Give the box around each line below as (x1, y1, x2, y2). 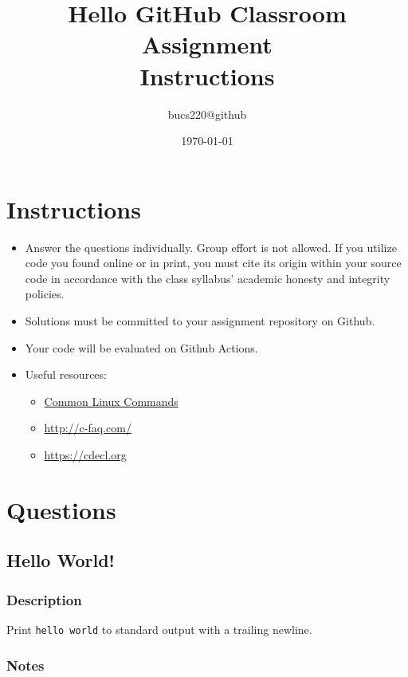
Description (6, 589, 82, 609)
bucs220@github (167, 105, 247, 122)
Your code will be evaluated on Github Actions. (25, 339, 258, 356)
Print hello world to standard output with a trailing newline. (6, 620, 312, 637)
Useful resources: (25, 366, 107, 383)
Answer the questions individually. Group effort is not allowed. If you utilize (25, 238, 397, 255)
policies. (25, 285, 65, 302)
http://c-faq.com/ (44, 419, 131, 436)
